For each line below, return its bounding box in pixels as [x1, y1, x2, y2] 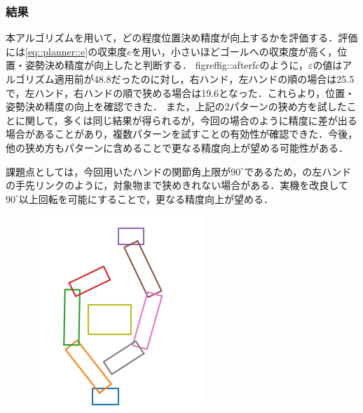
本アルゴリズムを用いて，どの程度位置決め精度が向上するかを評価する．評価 [6, 30, 358, 45]
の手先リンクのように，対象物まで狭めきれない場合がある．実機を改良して [6, 178, 348, 192]
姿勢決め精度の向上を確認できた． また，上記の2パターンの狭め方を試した [6, 99, 347, 114]
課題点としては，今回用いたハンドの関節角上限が [6, 164, 231, 178]
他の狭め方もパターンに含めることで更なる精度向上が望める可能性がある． [6, 140, 343, 155]
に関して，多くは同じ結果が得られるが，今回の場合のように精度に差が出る [15, 112, 357, 127]
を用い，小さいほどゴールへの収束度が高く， [131, 44, 338, 58]
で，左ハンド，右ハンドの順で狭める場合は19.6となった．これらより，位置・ [6, 85, 355, 100]
